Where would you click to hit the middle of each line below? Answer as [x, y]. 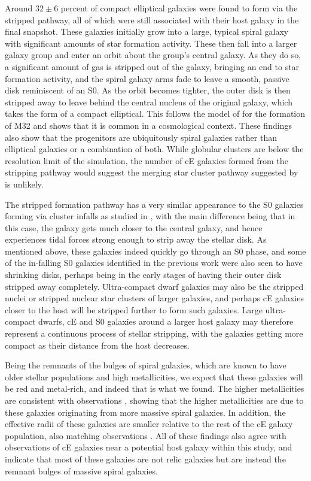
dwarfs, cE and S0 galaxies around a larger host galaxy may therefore [166, 321]
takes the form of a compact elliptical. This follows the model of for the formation [155, 114]
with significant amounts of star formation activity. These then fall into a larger [151, 43]
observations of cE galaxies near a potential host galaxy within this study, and [149, 447]
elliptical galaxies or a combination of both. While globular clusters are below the [154, 149]
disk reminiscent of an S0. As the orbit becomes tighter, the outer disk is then [148, 90]
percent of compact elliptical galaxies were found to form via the [179, 8]
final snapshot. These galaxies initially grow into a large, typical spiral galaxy [147, 31]
